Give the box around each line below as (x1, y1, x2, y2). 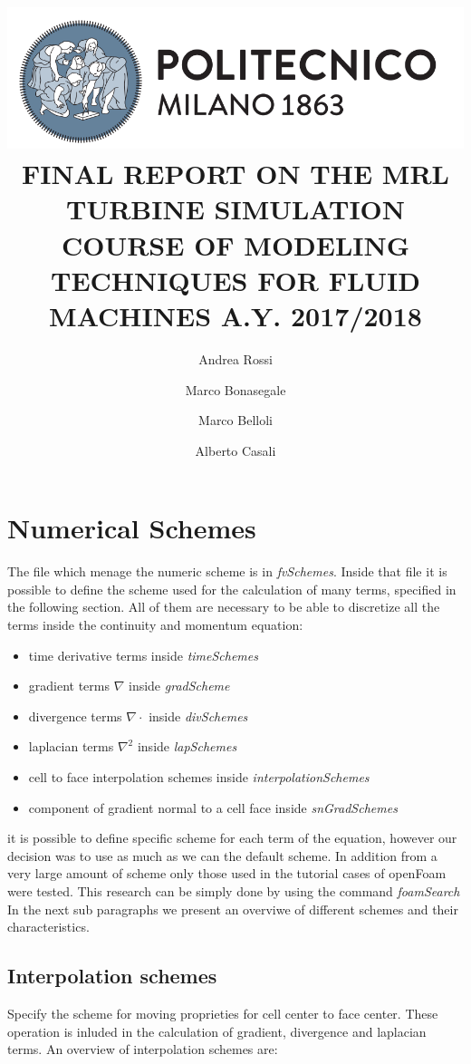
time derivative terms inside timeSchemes (28, 645, 258, 664)
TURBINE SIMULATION (65, 190, 406, 227)
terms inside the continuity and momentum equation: (7, 615, 303, 634)
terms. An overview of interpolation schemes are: (7, 1040, 278, 1059)
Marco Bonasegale (185, 380, 286, 399)
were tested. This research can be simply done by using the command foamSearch (7, 881, 460, 900)
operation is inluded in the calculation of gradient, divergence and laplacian (7, 1021, 427, 1040)
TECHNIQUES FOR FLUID (51, 261, 420, 298)
